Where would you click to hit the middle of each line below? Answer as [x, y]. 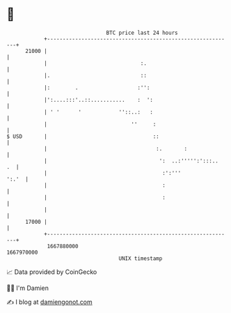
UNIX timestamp [141, 258]
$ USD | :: [83, 136]
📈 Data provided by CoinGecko [52, 272]
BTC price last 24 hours [142, 33]
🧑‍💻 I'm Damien [28, 288]
